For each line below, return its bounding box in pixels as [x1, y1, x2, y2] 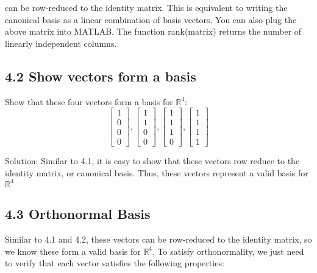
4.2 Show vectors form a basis [5, 66, 196, 85]
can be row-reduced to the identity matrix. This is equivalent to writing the [5, 1, 288, 13]
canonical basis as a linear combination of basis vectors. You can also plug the [5, 13, 297, 26]
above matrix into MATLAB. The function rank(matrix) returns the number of [5, 25, 302, 38]
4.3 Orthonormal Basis [5, 204, 151, 223]
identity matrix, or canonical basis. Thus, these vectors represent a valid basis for [5, 166, 308, 179]
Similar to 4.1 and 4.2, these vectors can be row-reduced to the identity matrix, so [5, 233, 312, 246]
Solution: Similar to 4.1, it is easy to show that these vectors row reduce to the [5, 154, 300, 167]
